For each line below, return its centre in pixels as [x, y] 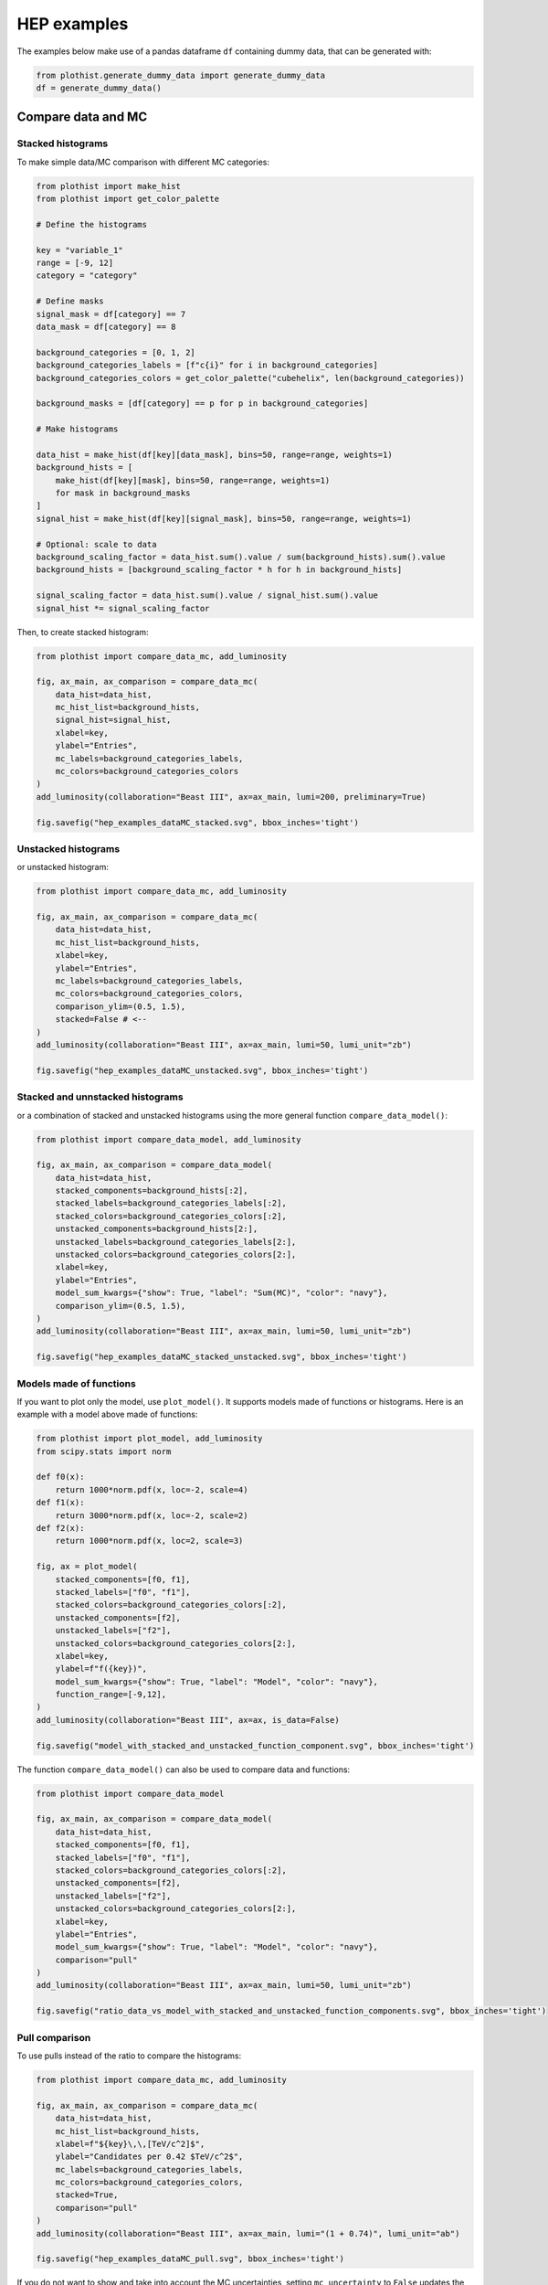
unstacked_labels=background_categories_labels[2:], [176, 1242]
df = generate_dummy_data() [99, 88]
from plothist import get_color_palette [127, 199]
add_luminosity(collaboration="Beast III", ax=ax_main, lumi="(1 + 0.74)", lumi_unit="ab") [248, 2233]
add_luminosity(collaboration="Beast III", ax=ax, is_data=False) [188, 1720]
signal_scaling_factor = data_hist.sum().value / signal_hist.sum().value [207, 595]
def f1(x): [60, 1503]
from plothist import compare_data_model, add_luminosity [169, 1139]
